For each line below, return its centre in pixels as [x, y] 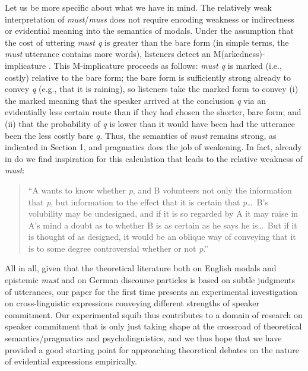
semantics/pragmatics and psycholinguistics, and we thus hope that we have [143, 338]
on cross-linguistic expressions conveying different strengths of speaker [132, 303]
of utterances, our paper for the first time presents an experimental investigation [151, 291]
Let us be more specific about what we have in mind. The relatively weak [138, 7]
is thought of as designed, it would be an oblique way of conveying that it [162, 237]
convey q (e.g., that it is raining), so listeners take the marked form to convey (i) [152, 89]
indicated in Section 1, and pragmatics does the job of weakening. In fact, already [153, 147]
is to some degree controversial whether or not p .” [118, 248]
